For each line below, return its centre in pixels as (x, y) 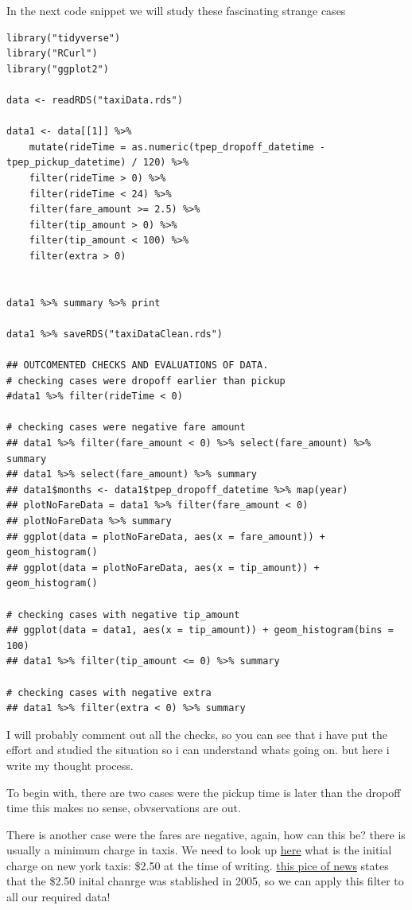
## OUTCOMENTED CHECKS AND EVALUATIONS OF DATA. (138, 366)
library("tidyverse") (64, 38)
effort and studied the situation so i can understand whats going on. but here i (198, 750)
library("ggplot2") (58, 69)
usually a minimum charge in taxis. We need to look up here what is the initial (199, 850)
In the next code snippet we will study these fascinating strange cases (176, 10)
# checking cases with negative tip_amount (123, 614)
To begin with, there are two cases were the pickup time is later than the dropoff (204, 792)
